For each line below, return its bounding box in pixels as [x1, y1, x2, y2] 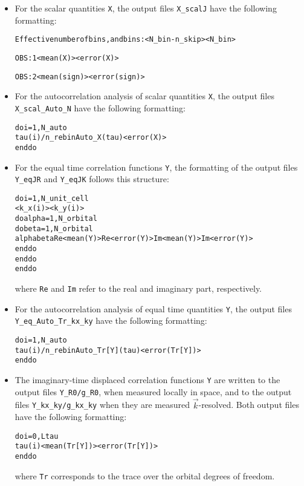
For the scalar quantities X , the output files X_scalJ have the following [15, 2, 277, 14]
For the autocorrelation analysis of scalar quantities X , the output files [15, 90, 274, 102]
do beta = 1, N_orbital [15, 224, 93, 233]
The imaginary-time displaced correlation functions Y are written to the [15, 373, 280, 386]
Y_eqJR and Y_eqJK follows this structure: [15, 172, 169, 185]
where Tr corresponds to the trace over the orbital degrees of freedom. [15, 469, 275, 482]
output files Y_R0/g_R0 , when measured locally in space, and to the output [15, 385, 292, 398]
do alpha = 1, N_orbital [15, 214, 97, 223]
